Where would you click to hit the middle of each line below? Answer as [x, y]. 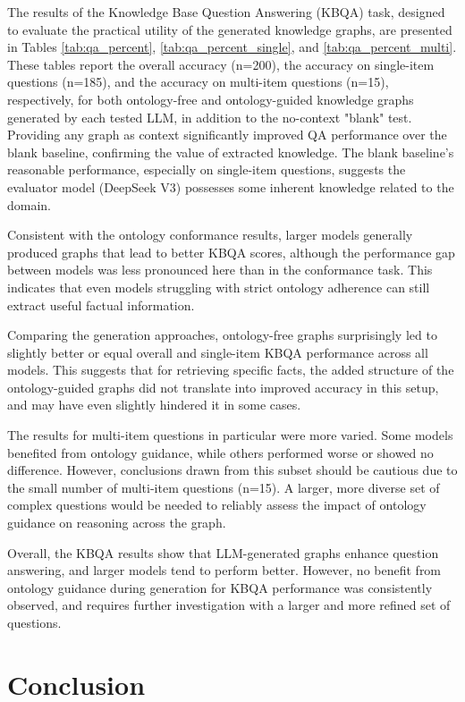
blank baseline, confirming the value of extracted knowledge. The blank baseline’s [231, 152]
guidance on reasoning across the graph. [117, 523]
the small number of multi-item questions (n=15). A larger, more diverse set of [224, 487]
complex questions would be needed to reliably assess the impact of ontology [217, 505]
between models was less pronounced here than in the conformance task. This [220, 270]
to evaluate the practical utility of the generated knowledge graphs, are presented [230, 29]
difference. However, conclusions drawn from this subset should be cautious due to [232, 470]
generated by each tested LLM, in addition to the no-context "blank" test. [210, 117]
